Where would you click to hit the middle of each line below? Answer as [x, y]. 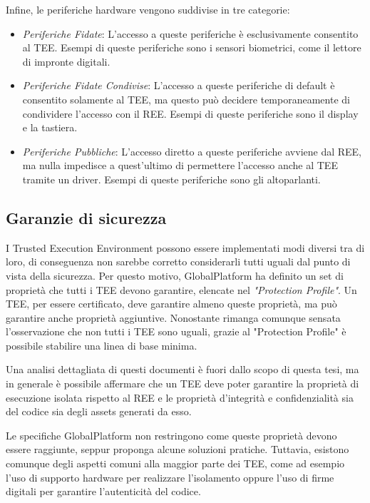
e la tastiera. [50, 127]
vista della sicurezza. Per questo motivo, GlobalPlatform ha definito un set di [175, 275]
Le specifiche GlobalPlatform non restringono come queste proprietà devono [171, 435]
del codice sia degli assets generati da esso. [99, 411]
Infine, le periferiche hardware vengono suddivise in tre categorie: [148, 9]
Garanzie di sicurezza [86, 217]
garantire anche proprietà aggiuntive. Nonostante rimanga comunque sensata [173, 317]
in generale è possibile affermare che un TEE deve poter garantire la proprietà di [183, 383]
